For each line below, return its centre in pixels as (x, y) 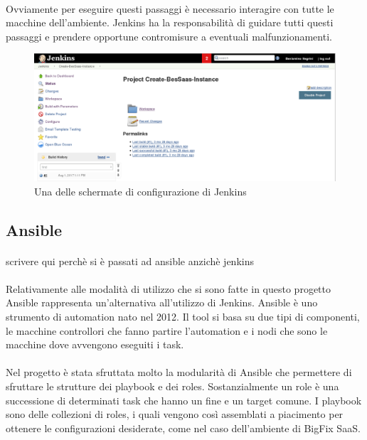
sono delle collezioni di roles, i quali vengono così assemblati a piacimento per (175, 414)
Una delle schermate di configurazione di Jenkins (140, 191)
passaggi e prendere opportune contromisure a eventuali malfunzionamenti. (169, 36)
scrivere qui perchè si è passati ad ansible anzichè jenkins (130, 261)
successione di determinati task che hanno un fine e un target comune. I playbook (184, 400)
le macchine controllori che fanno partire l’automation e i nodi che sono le (167, 330)
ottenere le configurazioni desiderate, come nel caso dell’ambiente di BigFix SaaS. (183, 428)
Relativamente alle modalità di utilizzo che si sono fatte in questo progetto (168, 288)
